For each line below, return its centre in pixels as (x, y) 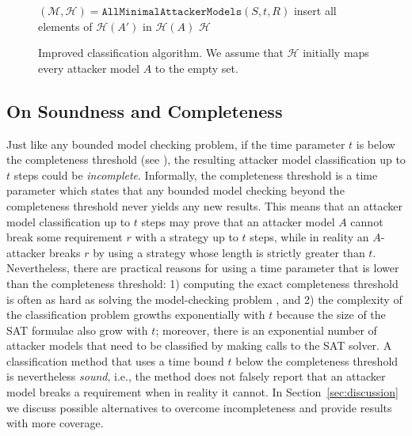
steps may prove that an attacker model (238, 221)
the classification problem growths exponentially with (136, 315)
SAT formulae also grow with (77, 330)
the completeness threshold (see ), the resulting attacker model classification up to (206, 159)
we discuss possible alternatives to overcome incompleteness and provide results (199, 407)
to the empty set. (196, 68)
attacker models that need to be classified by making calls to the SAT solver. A (199, 345)
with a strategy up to (187, 237)
